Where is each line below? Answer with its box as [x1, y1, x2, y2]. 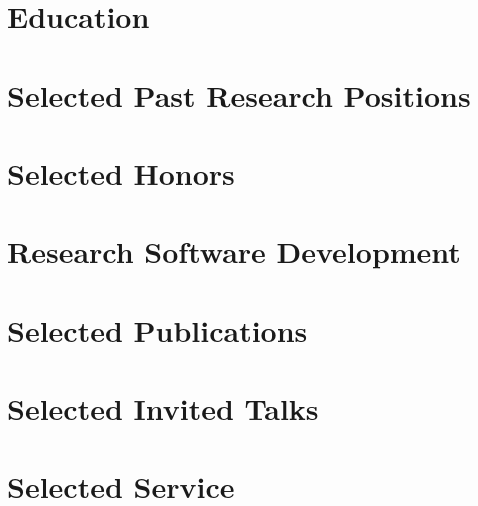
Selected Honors [7, 152, 235, 193]
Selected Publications [7, 309, 308, 350]
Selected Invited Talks [7, 388, 319, 429]
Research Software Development [7, 231, 461, 272]
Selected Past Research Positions [7, 74, 471, 115]
